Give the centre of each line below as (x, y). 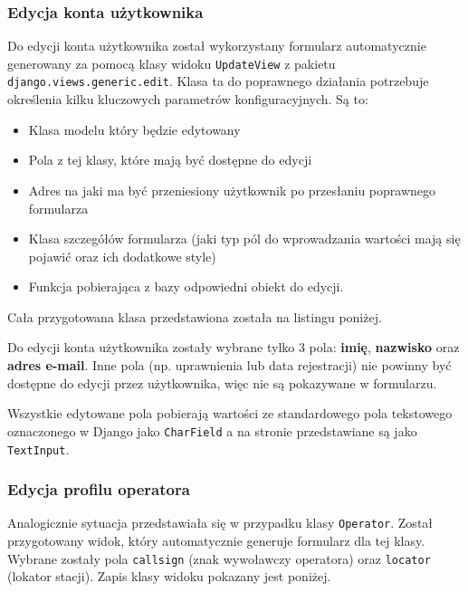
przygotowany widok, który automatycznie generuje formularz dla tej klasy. (216, 541)
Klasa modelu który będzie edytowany (134, 129)
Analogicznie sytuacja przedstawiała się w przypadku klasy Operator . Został (220, 523)
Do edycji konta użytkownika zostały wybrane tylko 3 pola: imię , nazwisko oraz (234, 347)
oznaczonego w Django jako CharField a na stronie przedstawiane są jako (212, 430)
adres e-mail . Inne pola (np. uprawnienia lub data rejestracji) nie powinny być (229, 365)
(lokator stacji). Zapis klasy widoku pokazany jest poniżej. (169, 576)
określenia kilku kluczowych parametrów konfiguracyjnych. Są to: (188, 99)
